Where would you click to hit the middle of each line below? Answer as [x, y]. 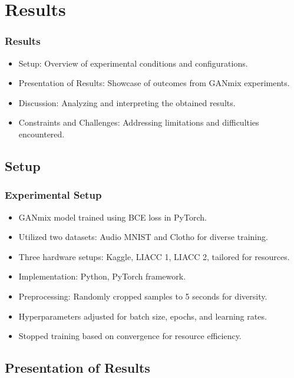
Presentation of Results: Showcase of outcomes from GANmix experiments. [154, 83]
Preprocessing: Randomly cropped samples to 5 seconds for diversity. [143, 296]
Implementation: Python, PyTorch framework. [102, 276]
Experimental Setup [53, 195]
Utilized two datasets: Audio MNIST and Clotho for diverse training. [143, 237]
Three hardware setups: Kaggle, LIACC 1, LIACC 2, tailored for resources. [154, 256]
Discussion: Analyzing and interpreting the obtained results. [127, 102]
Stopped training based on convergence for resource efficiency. [130, 336]
